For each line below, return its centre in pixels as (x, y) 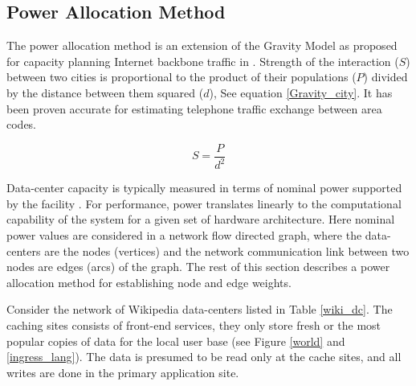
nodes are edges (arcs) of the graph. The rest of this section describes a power (198, 267)
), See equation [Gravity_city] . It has (301, 92)
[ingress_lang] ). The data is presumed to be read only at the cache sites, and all (204, 357)
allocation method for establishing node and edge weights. (149, 282)
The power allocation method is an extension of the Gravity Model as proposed (202, 45)
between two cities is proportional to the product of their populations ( (181, 77)
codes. (22, 124)
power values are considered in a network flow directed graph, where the (184, 234)
